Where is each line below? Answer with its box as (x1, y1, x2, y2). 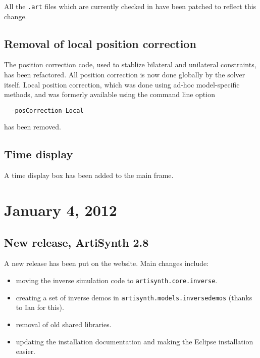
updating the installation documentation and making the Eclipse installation (16, 336, 253, 346)
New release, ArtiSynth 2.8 (4, 234, 149, 250)
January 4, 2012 (4, 200, 117, 220)
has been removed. (4, 121, 61, 132)
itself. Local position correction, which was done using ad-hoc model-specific (4, 79, 240, 89)
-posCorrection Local (11, 107, 84, 114)
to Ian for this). (16, 302, 64, 312)
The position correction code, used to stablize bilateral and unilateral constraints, (4, 59, 256, 70)
